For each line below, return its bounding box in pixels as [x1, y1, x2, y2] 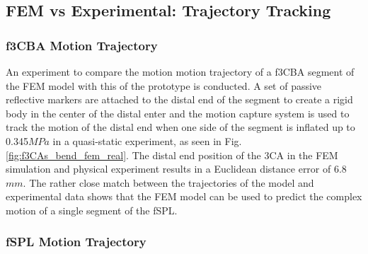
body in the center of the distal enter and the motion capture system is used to [6, 105, 350, 120]
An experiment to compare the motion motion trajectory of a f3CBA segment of [6, 64, 355, 79]
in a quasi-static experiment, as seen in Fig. [52, 133, 242, 148]
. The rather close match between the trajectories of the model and [23, 175, 314, 190]
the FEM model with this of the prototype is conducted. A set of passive [6, 78, 322, 93]
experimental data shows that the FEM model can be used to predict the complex [6, 189, 362, 204]
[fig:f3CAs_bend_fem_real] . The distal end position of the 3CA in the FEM [6, 147, 338, 162]
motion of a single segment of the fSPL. [6, 202, 178, 217]
